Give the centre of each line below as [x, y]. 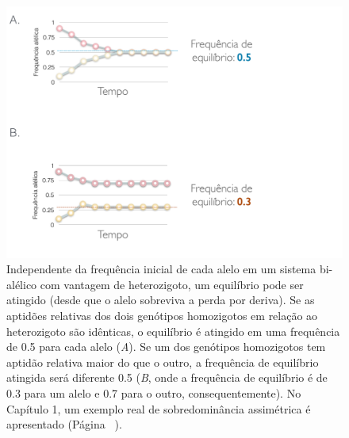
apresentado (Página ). [64, 424]
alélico [22, 284]
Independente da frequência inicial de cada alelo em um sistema [161, 269]
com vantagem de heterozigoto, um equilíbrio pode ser [172, 284]
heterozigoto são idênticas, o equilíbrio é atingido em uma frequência [173, 331]
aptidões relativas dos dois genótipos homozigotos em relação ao [162, 315]
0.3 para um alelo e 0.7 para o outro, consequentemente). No [154, 392]
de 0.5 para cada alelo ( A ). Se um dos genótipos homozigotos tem [166, 347]
